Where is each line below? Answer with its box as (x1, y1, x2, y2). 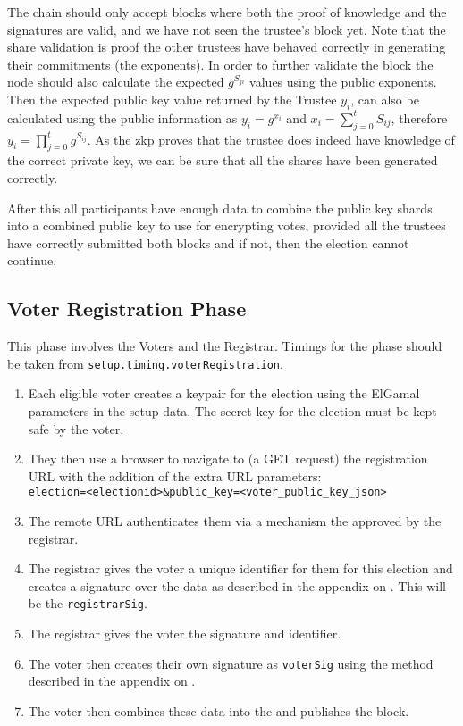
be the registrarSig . (28, 594, 147, 613)
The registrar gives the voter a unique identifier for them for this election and (28, 559, 453, 578)
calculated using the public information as (7, 108, 238, 127)
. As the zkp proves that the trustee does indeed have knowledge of (87, 129, 455, 148)
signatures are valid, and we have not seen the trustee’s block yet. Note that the (7, 20, 446, 38)
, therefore (391, 108, 448, 127)
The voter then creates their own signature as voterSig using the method (28, 654, 434, 672)
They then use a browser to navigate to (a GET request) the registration (28, 449, 428, 468)
